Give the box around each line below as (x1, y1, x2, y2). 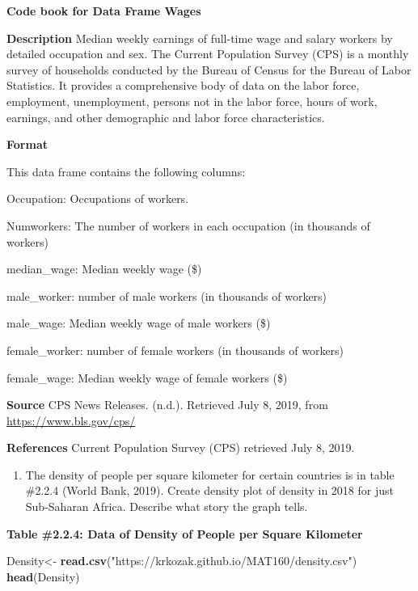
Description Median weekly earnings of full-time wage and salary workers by (6, 29, 393, 46)
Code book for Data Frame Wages (6, 2, 201, 19)
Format (6, 136, 48, 153)
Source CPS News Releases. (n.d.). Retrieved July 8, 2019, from (6, 396, 328, 413)
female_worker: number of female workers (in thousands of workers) (6, 341, 344, 358)
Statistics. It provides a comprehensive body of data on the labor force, (6, 77, 360, 94)
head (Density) (6, 568, 80, 585)
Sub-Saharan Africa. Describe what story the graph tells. (25, 498, 308, 515)
